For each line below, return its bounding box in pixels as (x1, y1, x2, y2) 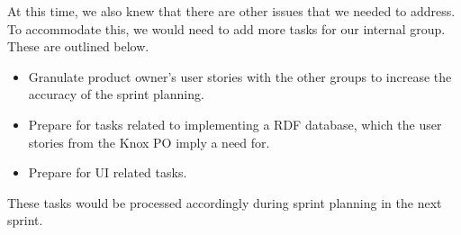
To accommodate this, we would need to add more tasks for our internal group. (7, 19, 446, 38)
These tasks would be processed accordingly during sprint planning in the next (7, 193, 442, 212)
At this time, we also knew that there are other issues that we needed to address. (7, 2, 456, 20)
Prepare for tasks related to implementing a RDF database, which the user (28, 114, 442, 133)
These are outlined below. (7, 37, 149, 56)
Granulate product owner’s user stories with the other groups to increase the (28, 67, 452, 86)
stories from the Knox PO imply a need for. (28, 132, 270, 151)
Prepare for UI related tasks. (28, 163, 187, 182)
